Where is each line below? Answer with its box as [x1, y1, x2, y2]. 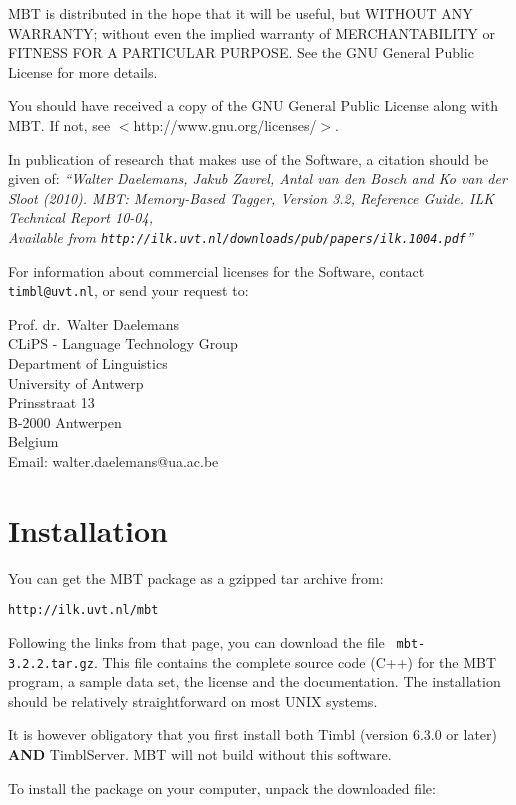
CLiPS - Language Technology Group [8, 333, 238, 354]
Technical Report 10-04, [8, 207, 153, 228]
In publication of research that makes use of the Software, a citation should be [8, 148, 489, 169]
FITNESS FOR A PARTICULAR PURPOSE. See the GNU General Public [8, 42, 474, 63]
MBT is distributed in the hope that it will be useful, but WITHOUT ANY [8, 3, 473, 23]
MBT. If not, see [8, 114, 111, 135]
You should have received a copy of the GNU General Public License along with [8, 95, 499, 116]
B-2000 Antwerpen [8, 411, 122, 432]
